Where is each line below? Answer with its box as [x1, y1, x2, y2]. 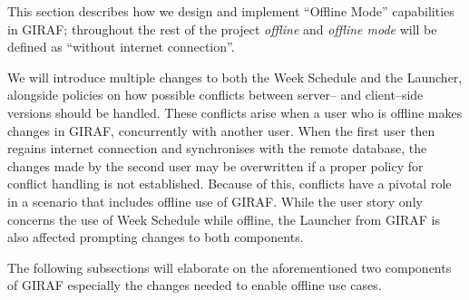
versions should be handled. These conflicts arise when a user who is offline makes [7, 102, 463, 121]
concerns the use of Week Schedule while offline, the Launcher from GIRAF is [7, 209, 440, 228]
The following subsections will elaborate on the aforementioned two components [7, 257, 452, 276]
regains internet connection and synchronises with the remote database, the [7, 139, 427, 158]
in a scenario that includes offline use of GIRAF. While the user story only [7, 191, 423, 210]
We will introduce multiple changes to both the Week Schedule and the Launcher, [7, 67, 463, 86]
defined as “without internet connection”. [7, 37, 235, 56]
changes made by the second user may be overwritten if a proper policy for [7, 156, 424, 175]
